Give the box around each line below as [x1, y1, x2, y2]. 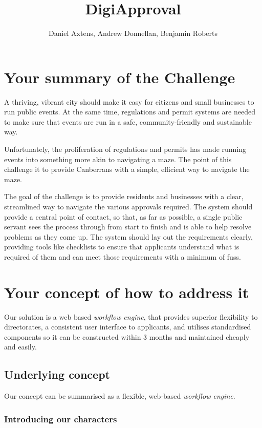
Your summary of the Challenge [4, 66, 235, 87]
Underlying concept [4, 366, 110, 382]
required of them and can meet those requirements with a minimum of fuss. [4, 251, 241, 262]
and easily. [4, 341, 37, 352]
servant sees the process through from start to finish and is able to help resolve [4, 221, 252, 232]
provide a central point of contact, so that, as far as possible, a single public [4, 211, 243, 222]
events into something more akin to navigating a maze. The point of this [4, 153, 232, 164]
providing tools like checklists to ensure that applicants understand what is [4, 241, 239, 252]
